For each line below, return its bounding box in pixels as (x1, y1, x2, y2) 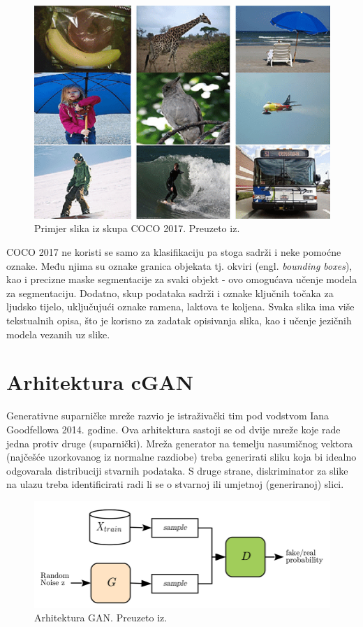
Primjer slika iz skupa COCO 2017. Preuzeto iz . (34, 221, 240, 236)
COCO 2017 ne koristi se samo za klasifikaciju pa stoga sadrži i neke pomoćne (6, 245, 341, 259)
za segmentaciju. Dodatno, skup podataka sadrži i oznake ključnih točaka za (6, 285, 334, 300)
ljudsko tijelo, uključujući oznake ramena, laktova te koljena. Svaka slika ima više (6, 299, 355, 314)
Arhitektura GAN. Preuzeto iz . (34, 610, 168, 625)
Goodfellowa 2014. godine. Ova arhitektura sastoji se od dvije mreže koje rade (6, 421, 341, 436)
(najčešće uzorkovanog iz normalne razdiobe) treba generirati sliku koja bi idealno (6, 449, 357, 464)
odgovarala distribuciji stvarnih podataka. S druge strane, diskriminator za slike (6, 463, 348, 477)
